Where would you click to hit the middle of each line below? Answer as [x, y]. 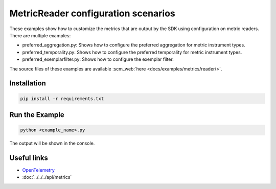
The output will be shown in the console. [52, 144]
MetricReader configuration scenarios [93, 13]
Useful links [29, 158]
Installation [28, 84]
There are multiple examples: [40, 35]
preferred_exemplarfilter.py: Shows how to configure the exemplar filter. [98, 59]
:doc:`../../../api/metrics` [47, 177]
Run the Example [37, 115]
